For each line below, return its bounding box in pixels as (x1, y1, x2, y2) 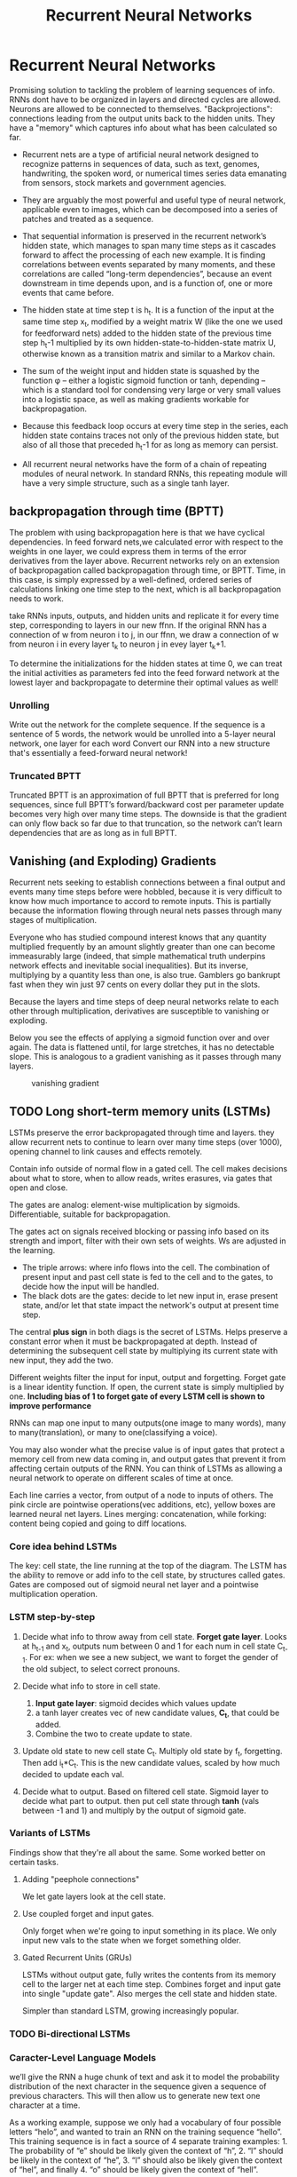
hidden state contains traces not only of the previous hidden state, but (21, 430, 279, 441)
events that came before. (21, 287, 114, 298)
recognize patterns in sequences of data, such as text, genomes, (21, 158, 260, 169)
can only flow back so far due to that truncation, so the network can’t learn (9, 818, 283, 829)
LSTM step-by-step (9, 1611, 96, 1624)
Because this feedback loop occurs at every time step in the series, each (21, 421, 289, 432)
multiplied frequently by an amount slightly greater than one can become (9, 942, 276, 952)
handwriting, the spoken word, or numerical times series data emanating (21, 168, 287, 179)
